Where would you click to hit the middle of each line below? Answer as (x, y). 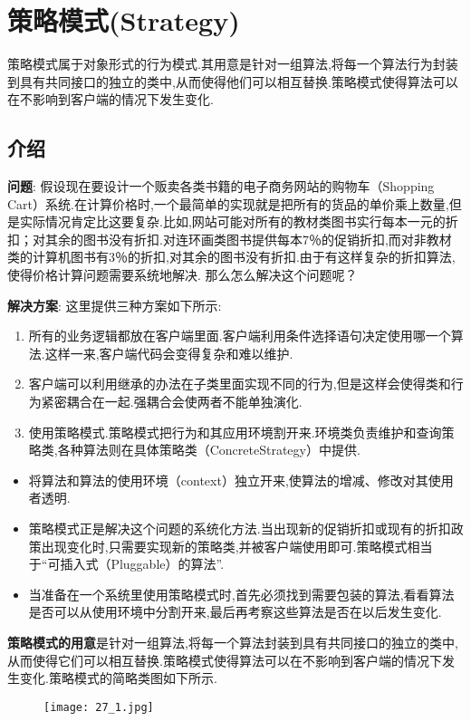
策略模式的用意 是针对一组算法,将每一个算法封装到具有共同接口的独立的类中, (233, 642)
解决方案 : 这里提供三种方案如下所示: (115, 305)
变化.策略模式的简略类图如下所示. (118, 678)
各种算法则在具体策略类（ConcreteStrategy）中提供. (209, 450)
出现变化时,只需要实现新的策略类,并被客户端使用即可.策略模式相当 (237, 546)
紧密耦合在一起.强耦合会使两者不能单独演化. (172, 402)
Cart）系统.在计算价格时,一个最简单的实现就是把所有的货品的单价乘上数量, (228, 203)
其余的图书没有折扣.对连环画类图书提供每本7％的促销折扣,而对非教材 (248, 239)
